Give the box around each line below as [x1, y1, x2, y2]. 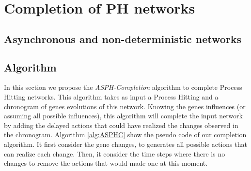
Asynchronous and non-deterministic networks [4, 31, 242, 46]
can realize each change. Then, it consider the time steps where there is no [4, 148, 225, 158]
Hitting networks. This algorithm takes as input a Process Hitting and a [4, 91, 219, 101]
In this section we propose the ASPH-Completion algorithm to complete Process [4, 82, 242, 92]
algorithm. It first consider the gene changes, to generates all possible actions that [4, 139, 247, 149]
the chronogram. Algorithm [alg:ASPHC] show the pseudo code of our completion [4, 129, 247, 140]
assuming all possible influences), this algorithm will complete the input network [4, 111, 243, 121]
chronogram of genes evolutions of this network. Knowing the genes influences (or [4, 101, 246, 111]
